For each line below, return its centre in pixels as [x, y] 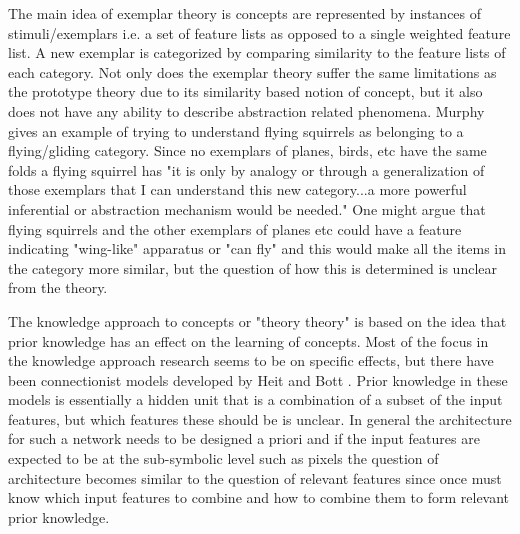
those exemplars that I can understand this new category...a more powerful [237, 189]
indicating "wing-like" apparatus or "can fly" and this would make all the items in [257, 248]
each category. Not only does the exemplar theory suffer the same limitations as [252, 71]
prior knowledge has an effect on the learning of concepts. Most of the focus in [248, 340]
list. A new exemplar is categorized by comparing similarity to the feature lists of [257, 52]
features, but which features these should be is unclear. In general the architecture [260, 418]
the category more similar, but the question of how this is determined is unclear [253, 267]
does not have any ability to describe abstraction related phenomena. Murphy [246, 110]
